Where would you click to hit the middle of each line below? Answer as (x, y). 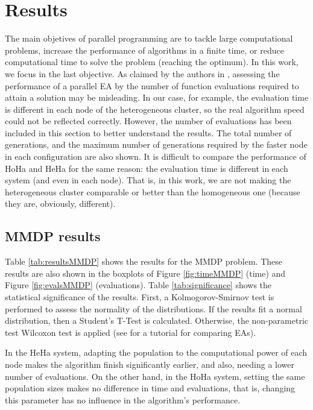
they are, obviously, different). (60, 203)
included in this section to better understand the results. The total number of (148, 132)
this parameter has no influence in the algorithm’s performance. (123, 399)
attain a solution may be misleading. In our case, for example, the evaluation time (157, 97)
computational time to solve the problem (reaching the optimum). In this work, (152, 62)
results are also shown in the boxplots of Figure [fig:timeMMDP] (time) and (145, 273)
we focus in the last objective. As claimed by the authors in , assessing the (142, 73)
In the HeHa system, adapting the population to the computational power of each (156, 352)
